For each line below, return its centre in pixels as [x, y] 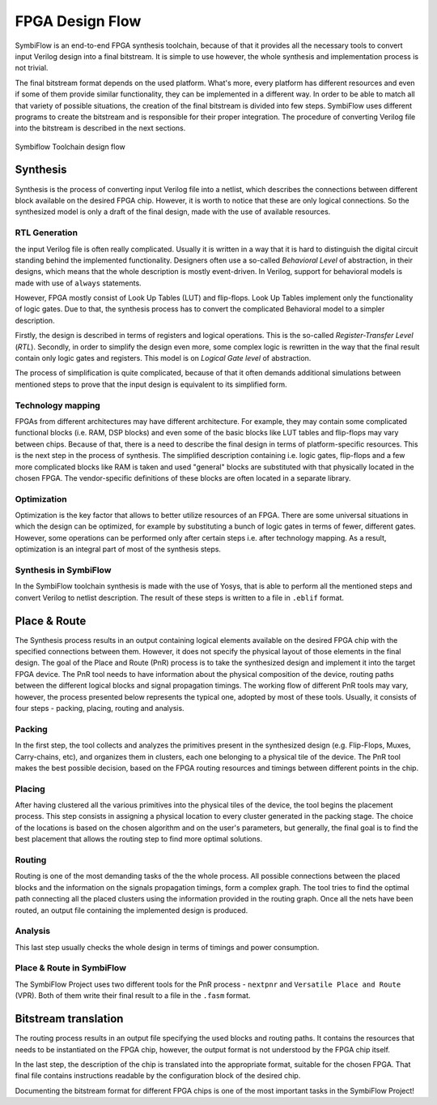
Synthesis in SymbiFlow [63, 570]
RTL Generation [47, 233]
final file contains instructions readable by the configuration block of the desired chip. [158, 1076]
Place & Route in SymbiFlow [71, 968]
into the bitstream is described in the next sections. [100, 128]
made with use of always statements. [78, 283]
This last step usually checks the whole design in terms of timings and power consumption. [167, 947]
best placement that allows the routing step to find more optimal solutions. [139, 839]
